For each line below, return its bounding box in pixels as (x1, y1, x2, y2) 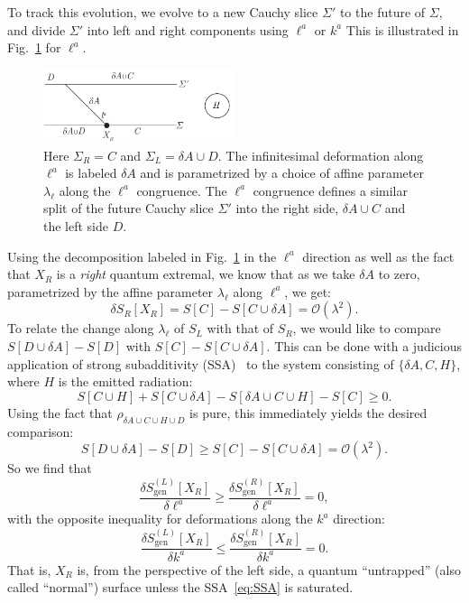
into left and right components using (87, 20, 289, 39)
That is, (7, 560, 51, 579)
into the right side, (235, 199, 339, 218)
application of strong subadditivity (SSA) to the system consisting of (7, 354, 394, 373)
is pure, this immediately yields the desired (189, 403, 428, 422)
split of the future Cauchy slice (43, 199, 214, 218)
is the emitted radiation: (58, 372, 193, 391)
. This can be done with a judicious (266, 337, 462, 355)
